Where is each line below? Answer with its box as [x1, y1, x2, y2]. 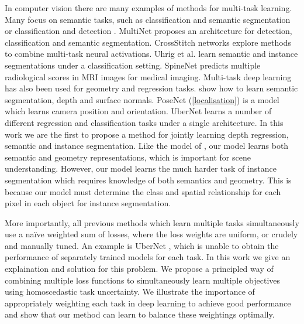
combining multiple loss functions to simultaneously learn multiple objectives [5, 274, 281, 286]
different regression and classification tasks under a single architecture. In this [5, 116, 284, 128]
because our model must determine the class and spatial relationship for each [5, 185, 281, 197]
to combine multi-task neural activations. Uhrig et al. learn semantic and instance [5, 47, 298, 60]
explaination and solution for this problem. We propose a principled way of [5, 262, 274, 275]
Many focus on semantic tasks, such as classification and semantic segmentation [5, 13, 291, 25]
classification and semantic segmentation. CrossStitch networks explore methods [5, 36, 291, 48]
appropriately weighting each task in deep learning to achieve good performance [5, 296, 291, 309]
